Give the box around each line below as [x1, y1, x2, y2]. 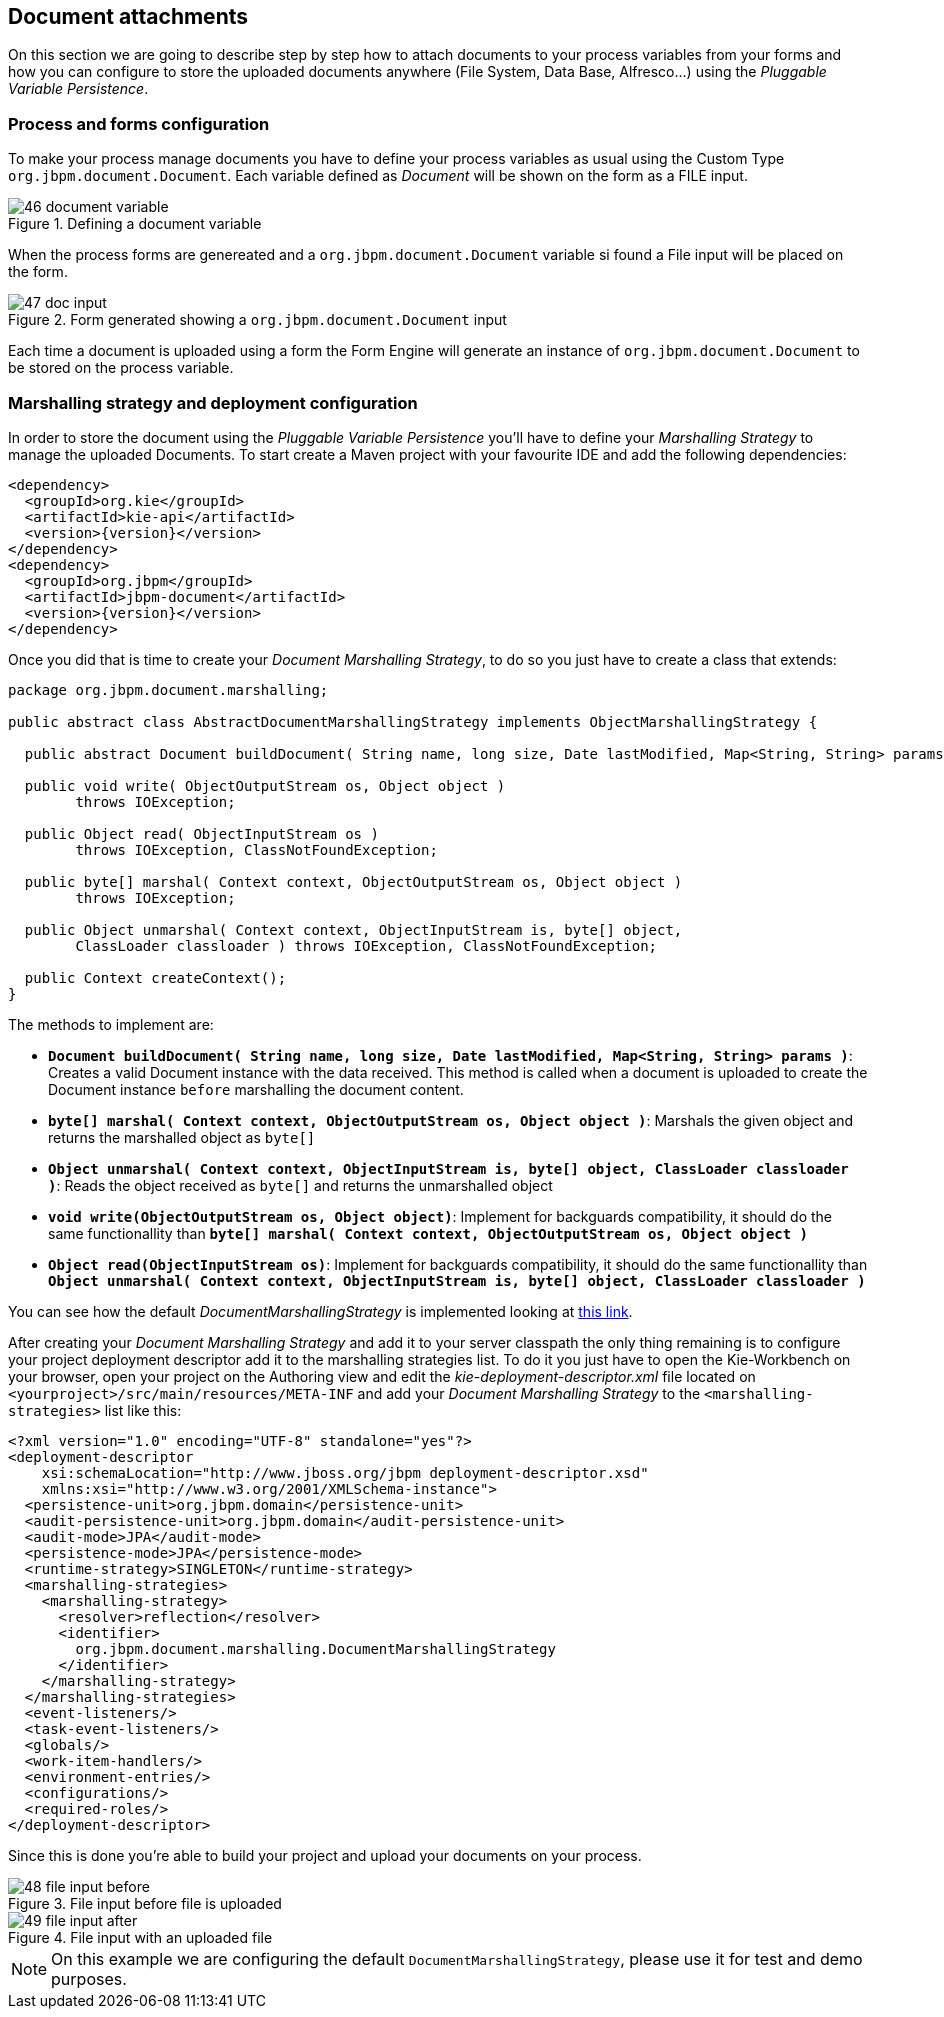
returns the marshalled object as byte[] [48, 1128, 316, 1146]
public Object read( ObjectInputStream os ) [24, 825, 379, 842]
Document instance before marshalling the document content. [48, 1080, 464, 1098]
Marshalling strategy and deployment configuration [8, 392, 418, 413]
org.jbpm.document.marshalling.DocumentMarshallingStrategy [75, 1640, 556, 1657]
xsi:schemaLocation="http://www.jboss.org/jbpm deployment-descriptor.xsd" [41, 1464, 649, 1481]
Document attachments [8, 4, 249, 29]
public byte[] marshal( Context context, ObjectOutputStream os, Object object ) [24, 873, 683, 890]
